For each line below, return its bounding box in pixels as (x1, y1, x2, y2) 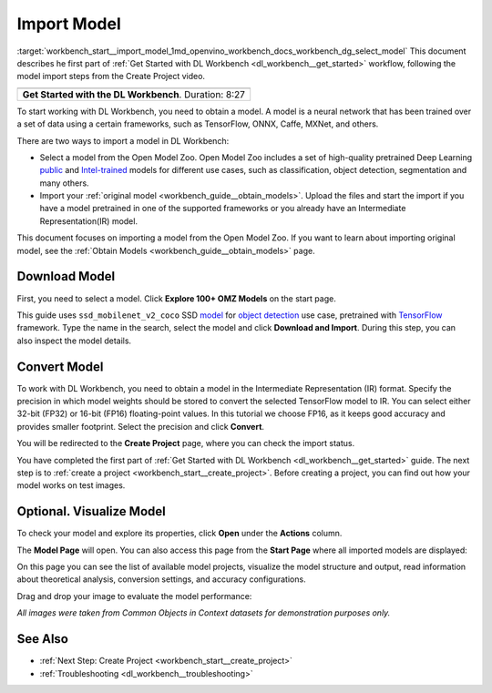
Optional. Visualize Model (16, 504, 166, 519)
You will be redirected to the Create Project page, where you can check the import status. (16, 438, 355, 449)
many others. (39, 178, 90, 189)
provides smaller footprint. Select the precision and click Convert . (16, 421, 264, 432)
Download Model (16, 269, 116, 284)
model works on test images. (16, 480, 126, 491)
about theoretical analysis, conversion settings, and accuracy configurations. (16, 574, 306, 585)
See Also (16, 631, 68, 647)
